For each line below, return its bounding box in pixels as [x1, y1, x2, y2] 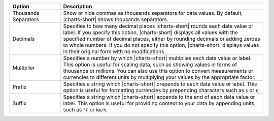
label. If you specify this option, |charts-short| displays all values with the [63, 29, 238, 36]
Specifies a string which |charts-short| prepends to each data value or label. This [63, 80, 257, 87]
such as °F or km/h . [63, 106, 108, 113]
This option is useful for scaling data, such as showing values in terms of [63, 61, 237, 68]
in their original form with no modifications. [63, 48, 166, 55]
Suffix [12, 100, 27, 107]
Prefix [12, 84, 27, 90]
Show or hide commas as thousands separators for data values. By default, [63, 10, 243, 16]
